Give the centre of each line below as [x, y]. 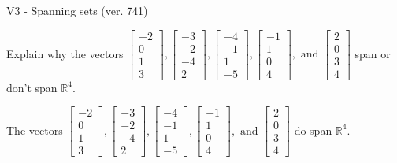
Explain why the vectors [65, 53]
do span [313, 130]
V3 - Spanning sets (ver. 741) [77, 10]
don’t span [32, 87]
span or [373, 53]
